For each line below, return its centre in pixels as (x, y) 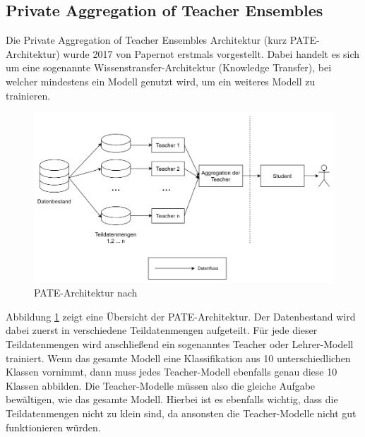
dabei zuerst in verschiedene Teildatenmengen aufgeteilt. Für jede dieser (162, 330)
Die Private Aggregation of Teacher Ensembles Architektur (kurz (146, 40)
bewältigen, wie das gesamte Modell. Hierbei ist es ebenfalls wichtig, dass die (172, 399)
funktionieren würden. (53, 427)
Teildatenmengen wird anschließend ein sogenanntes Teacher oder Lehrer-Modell (180, 343)
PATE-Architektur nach (86, 293)
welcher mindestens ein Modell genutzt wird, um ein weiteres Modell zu (161, 81)
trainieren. (28, 95)
